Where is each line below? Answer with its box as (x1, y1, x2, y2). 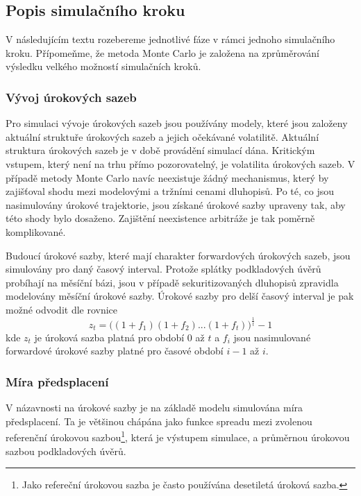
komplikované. (6, 224, 66, 239)
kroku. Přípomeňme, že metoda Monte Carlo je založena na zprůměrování (6, 45, 319, 60)
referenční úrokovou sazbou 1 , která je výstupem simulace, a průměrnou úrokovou (6, 428, 350, 445)
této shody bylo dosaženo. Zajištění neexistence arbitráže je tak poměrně (6, 211, 315, 225)
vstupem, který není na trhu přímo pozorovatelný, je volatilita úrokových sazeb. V (6, 156, 355, 171)
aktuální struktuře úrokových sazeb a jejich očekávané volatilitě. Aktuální (6, 129, 319, 144)
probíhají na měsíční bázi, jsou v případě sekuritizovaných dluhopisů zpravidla (6, 275, 339, 289)
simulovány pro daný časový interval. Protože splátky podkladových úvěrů (6, 262, 321, 276)
